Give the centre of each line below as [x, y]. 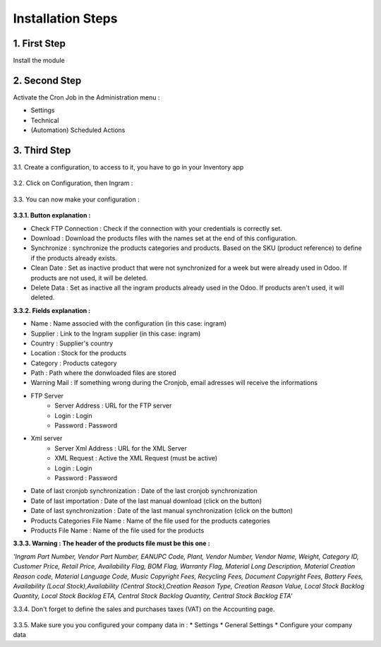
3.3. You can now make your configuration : [77, 199]
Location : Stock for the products [79, 353]
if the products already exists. [74, 258]
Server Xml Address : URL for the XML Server [121, 448]
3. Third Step [42, 150]
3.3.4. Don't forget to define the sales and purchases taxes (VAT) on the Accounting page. [144, 609]
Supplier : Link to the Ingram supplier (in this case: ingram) [116, 333]
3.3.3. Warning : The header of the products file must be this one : [112, 543]
